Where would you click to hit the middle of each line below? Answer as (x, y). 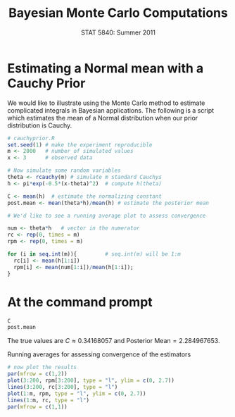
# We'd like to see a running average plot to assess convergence (107, 216)
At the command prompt (80, 302)
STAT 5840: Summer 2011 (118, 32)
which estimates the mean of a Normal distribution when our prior (103, 118)
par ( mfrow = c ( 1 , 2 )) (38, 374)
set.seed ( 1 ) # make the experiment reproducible (80, 145)
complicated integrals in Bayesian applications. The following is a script (111, 110)
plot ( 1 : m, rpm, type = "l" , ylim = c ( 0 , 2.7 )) (77, 393)
